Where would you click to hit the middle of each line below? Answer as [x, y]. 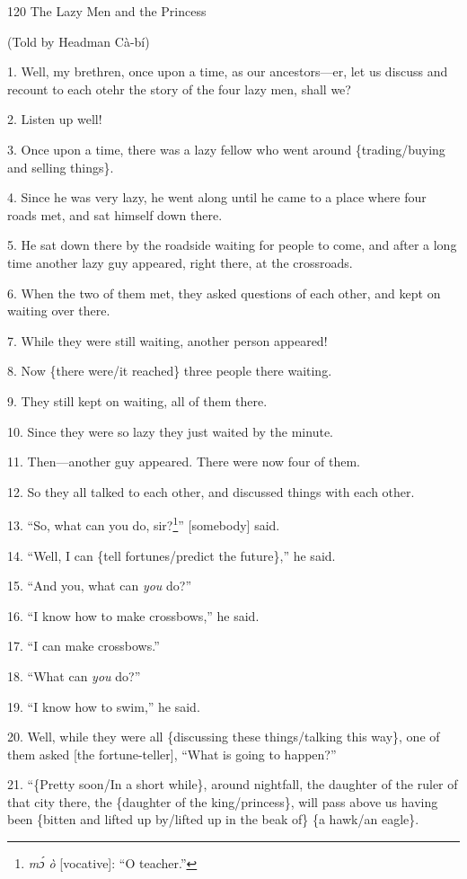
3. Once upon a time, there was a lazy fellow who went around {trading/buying [226, 149]
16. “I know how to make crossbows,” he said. [133, 615]
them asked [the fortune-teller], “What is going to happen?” [172, 754]
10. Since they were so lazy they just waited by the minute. [170, 431]
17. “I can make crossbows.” [84, 646]
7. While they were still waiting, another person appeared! [167, 340]
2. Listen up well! [55, 119]
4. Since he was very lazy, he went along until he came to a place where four [217, 197]
